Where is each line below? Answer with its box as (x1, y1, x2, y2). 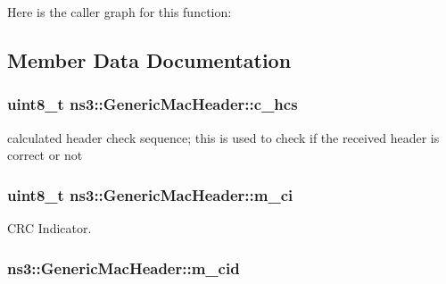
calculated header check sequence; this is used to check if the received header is (7, 128, 440, 146)
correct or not (7, 146, 83, 164)
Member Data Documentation (7, 46, 292, 73)
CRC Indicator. (7, 219, 92, 237)
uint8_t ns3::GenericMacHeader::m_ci (7, 183, 293, 205)
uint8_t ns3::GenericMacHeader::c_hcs (7, 93, 298, 115)
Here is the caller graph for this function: (7, 3, 232, 21)
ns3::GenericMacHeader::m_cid (7, 256, 240, 279)
